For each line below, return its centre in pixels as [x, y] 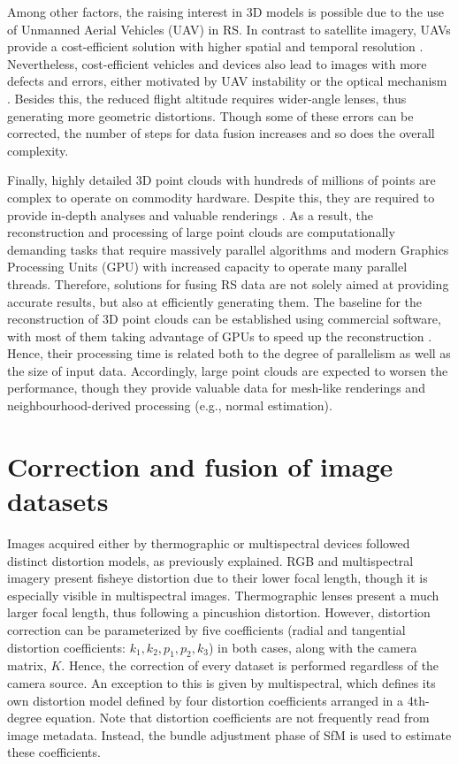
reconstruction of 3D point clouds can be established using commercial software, [224, 319]
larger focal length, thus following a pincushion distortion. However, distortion [219, 612]
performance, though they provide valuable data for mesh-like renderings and [216, 388]
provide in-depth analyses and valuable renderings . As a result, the [190, 214]
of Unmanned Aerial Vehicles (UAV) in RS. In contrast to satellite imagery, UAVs [229, 29]
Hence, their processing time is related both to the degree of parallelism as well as [229, 353]
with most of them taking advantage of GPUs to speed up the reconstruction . [220, 336]
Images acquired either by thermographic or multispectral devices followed [209, 542]
